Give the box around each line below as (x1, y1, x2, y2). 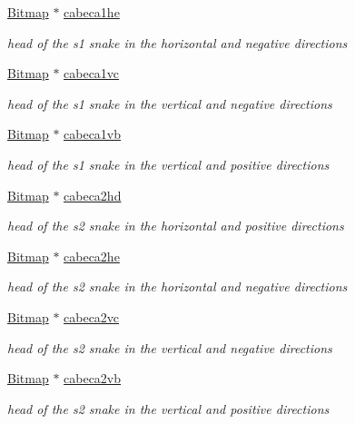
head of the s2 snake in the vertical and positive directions (7, 399, 330, 418)
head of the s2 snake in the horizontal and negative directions (7, 277, 348, 296)
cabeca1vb (64, 124, 122, 143)
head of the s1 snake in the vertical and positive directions (7, 154, 330, 173)
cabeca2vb (64, 369, 122, 388)
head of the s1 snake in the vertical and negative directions (7, 94, 332, 113)
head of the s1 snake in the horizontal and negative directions (7, 33, 348, 52)
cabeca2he (64, 246, 120, 265)
